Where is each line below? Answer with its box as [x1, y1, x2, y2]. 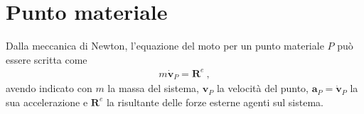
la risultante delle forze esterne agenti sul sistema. [106, 94, 323, 109]
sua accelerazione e [6, 94, 88, 109]
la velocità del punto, [216, 81, 309, 96]
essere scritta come [6, 52, 87, 67]
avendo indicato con [6, 81, 92, 96]
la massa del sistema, [107, 81, 199, 96]
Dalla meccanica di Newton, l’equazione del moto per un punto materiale [6, 38, 324, 53]
